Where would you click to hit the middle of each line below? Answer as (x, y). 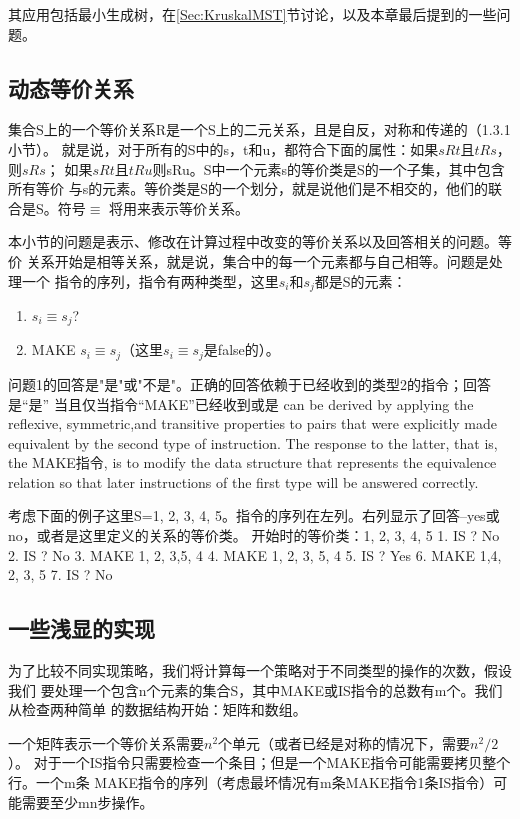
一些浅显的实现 (81, 628)
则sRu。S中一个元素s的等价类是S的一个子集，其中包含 (328, 168)
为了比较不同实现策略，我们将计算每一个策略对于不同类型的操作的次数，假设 (260, 670)
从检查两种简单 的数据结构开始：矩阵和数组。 (157, 709)
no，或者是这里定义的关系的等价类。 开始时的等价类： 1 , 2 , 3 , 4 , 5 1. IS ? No (254, 535)
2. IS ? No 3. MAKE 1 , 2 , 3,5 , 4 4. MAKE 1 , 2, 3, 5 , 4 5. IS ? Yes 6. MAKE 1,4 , (255, 554)
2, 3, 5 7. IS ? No (60, 574)
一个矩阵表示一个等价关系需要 (106, 742)
